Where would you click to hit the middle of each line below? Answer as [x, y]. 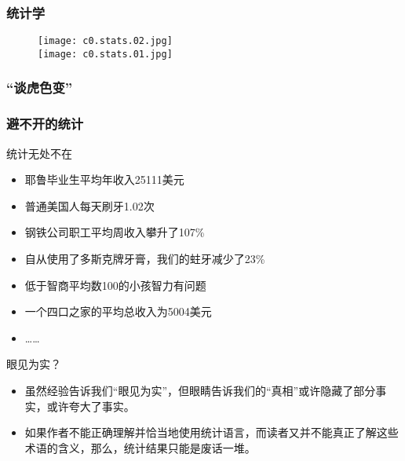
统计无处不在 [39, 153]
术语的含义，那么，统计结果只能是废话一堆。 [140, 447]
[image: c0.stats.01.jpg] [105, 54]
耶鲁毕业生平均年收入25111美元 [104, 179]
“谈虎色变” [40, 88]
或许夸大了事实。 [91, 406]
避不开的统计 [45, 124]
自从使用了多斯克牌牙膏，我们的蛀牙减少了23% [145, 258]
